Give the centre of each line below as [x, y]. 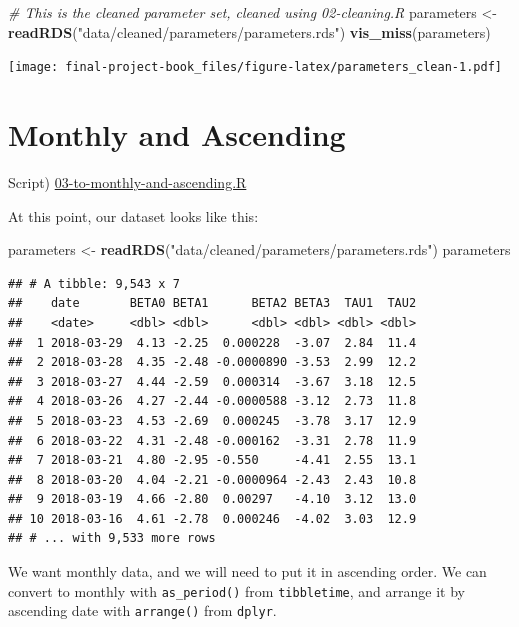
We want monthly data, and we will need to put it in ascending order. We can [247, 571]
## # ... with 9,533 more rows [112, 538]
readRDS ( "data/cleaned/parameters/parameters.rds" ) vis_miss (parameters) [249, 31]
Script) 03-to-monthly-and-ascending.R [127, 181]
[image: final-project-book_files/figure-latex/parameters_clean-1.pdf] [255, 67]
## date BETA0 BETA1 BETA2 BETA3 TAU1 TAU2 [212, 303]
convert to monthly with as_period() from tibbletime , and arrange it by [236, 590]
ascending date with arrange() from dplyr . [142, 610]
